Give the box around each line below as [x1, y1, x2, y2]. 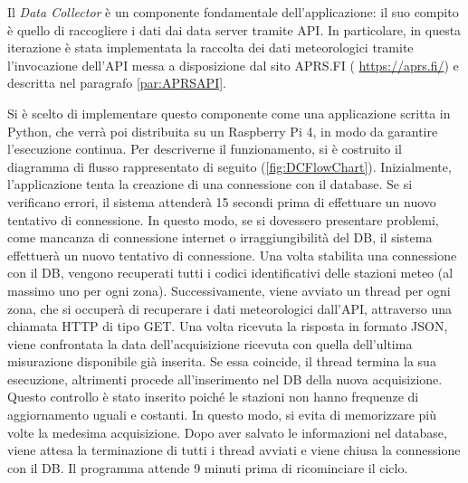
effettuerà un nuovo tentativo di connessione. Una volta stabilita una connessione [7, 245, 457, 264]
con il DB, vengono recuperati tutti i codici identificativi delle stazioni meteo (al [7, 263, 454, 282]
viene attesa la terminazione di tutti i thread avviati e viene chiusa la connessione [7, 440, 461, 459]
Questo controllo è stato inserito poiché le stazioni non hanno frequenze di [7, 387, 419, 406]
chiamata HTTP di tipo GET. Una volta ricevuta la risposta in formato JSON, [7, 317, 448, 336]
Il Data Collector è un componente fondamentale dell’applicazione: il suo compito [7, 3, 459, 21]
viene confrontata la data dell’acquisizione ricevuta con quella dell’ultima [7, 334, 413, 353]
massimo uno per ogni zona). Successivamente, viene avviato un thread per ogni [7, 280, 451, 299]
